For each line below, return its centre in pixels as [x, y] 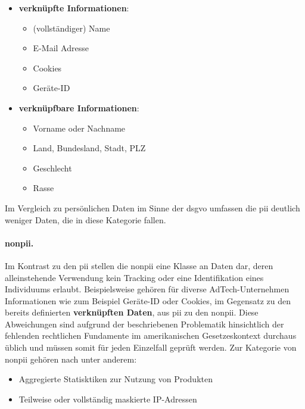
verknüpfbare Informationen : [79, 107]
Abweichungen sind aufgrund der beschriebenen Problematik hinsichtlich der [144, 324]
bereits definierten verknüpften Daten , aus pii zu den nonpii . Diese [132, 312]
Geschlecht [52, 168]
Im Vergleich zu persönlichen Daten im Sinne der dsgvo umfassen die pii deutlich [152, 207]
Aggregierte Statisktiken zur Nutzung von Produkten [116, 379]
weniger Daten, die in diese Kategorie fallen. [85, 219]
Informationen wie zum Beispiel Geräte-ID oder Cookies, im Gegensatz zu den [148, 300]
